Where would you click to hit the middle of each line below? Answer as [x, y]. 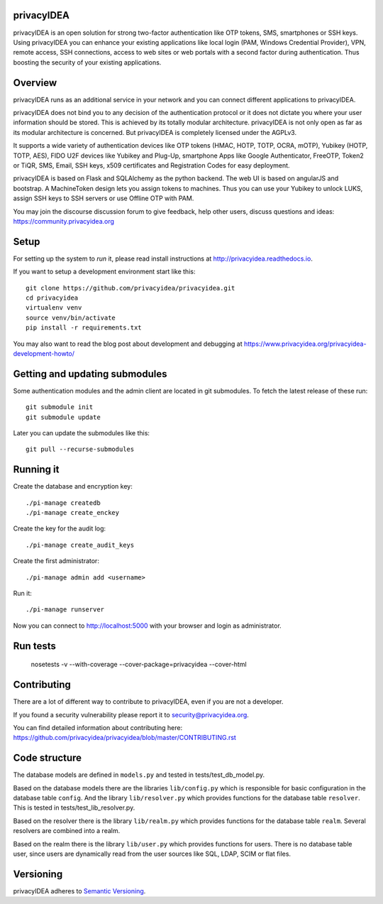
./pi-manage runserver [65, 610]
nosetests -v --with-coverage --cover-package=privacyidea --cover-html [139, 665]
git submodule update [63, 417]
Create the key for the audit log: [60, 528]
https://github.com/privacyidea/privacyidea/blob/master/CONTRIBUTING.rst [125, 738]
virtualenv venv [54, 308]
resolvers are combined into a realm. [67, 831]
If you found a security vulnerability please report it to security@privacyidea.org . [131, 714]
